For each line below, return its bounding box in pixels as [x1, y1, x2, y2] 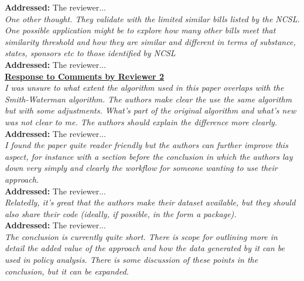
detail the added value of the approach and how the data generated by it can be [5, 242, 285, 254]
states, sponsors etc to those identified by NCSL [5, 47, 176, 59]
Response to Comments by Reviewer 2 [5, 70, 165, 82]
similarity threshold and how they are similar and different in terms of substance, [5, 35, 296, 47]
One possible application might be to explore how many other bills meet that [5, 24, 276, 36]
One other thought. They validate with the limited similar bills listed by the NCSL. [5, 12, 300, 25]
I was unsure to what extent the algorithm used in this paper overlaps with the [5, 81, 284, 94]
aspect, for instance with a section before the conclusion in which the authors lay [5, 150, 293, 162]
